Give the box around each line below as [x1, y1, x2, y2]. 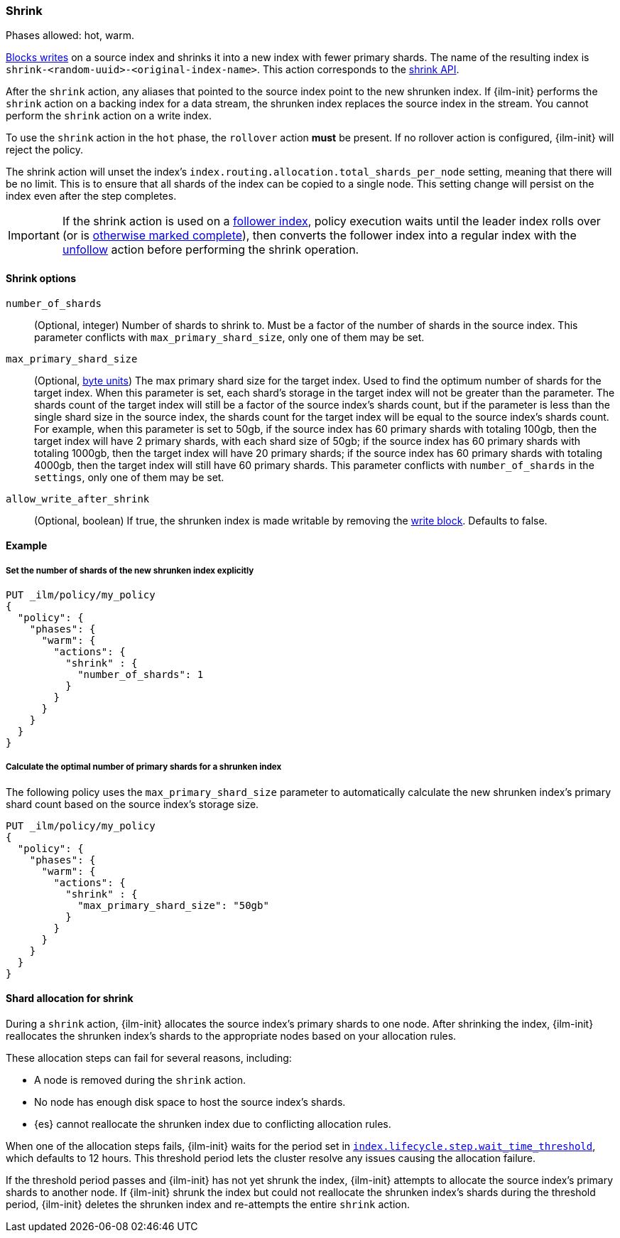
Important [8, 228, 60, 243]
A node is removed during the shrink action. [34, 1073, 246, 1086]
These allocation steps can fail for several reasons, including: [6, 1051, 292, 1064]
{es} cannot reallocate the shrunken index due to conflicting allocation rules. [34, 1117, 391, 1130]
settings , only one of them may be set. [34, 470, 224, 483]
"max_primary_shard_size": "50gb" [77, 899, 269, 911]
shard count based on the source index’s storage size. [6, 797, 259, 810]
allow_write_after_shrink [6, 492, 150, 505]
